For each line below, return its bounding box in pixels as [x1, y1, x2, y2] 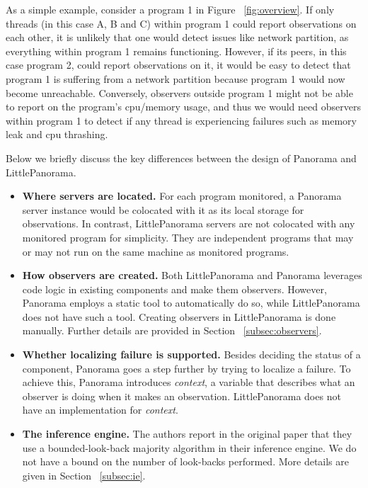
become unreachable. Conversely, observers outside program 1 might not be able [6, 85, 353, 100]
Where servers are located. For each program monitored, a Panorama [22, 188, 342, 203]
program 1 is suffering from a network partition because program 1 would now [6, 71, 345, 86]
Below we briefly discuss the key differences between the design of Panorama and [6, 150, 357, 165]
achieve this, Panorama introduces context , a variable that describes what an [22, 375, 355, 390]
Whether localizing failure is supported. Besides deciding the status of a [22, 347, 361, 362]
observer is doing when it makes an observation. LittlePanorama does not [22, 388, 341, 403]
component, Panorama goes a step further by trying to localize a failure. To [22, 361, 351, 375]
